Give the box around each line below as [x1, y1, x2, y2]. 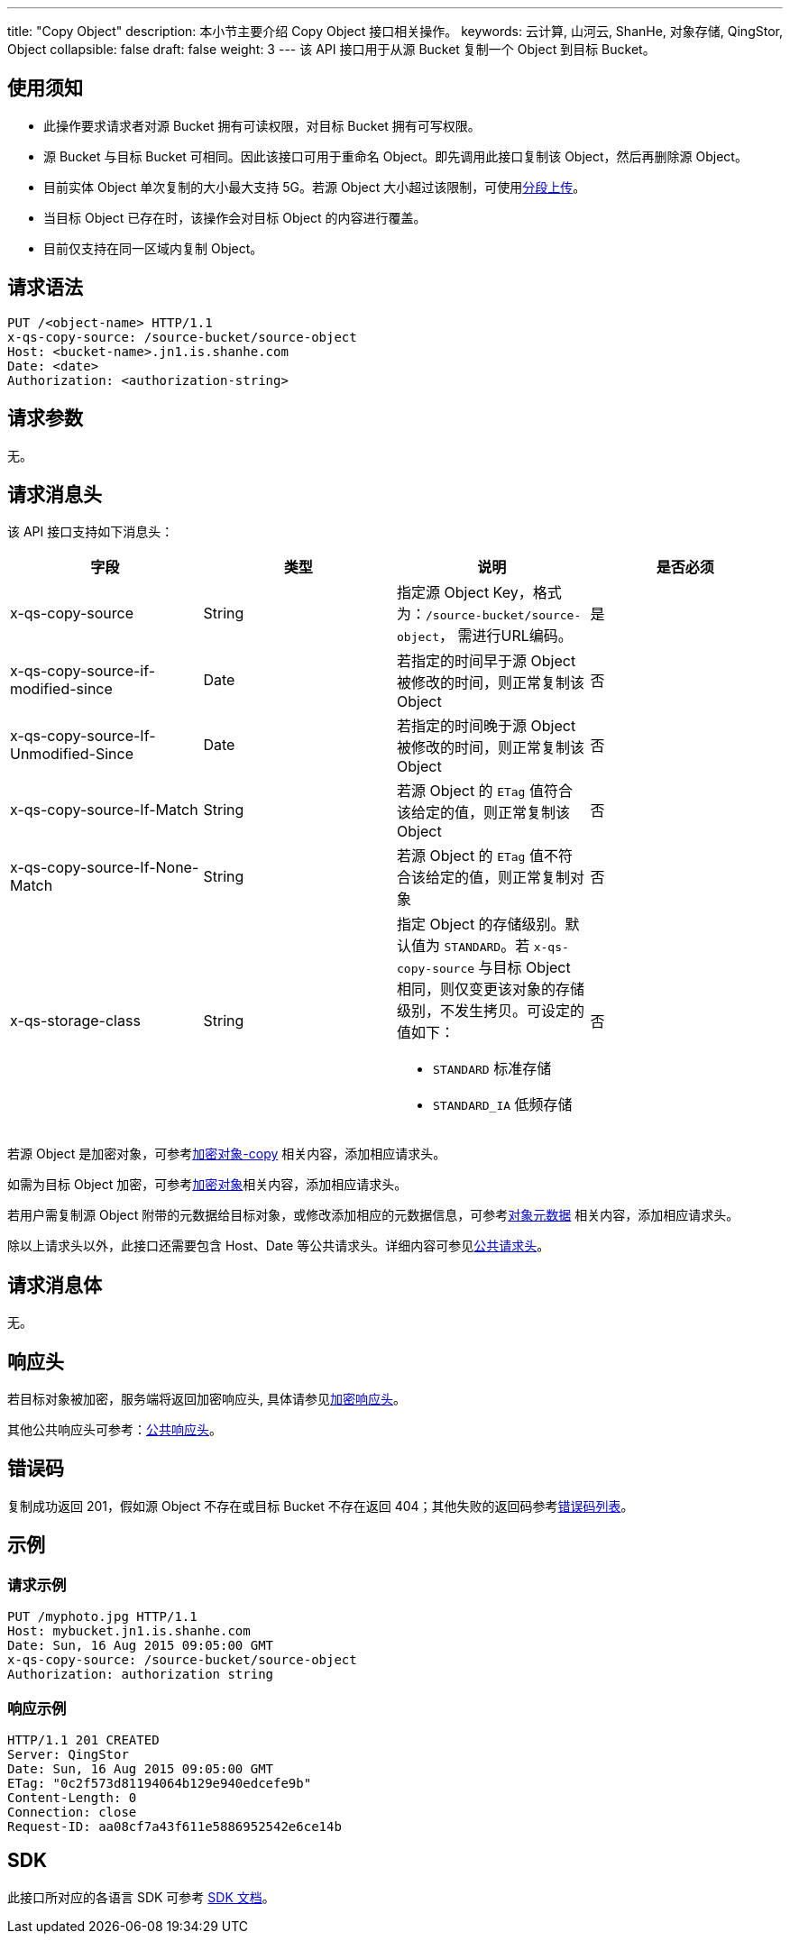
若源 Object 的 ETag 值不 [397, 847, 558, 865]
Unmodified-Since [10, 745, 133, 764]
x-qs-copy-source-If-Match [10, 801, 198, 819]
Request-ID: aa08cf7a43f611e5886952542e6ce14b [7, 1818, 342, 1834]
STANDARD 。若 [444, 937, 530, 956]
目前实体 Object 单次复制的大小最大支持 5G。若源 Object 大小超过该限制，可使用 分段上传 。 [43, 179, 586, 195]
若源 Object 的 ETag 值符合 [397, 782, 573, 801]
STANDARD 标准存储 [433, 1059, 552, 1078]
